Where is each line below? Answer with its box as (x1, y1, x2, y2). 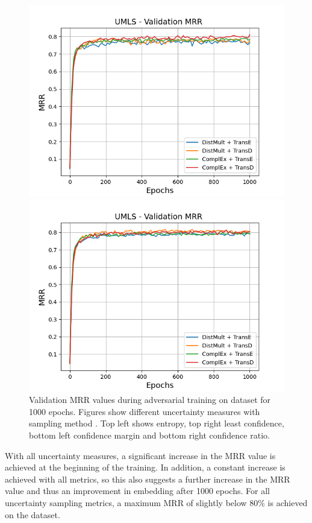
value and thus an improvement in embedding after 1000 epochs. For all (5, 484, 270, 497)
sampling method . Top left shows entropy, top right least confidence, (29, 417, 284, 429)
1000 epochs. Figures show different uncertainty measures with (29, 405, 260, 417)
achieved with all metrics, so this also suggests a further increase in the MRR (5, 472, 290, 485)
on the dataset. (5, 508, 60, 521)
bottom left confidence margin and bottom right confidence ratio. (29, 428, 270, 441)
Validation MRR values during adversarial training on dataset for (29, 393, 271, 406)
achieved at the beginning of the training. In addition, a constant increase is (5, 461, 285, 474)
